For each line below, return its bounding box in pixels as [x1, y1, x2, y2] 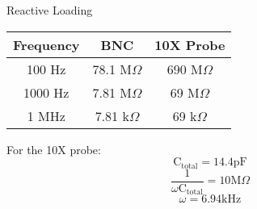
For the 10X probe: [6, 140, 101, 157]
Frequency [13, 35, 80, 54]
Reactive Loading [6, 2, 93, 18]
